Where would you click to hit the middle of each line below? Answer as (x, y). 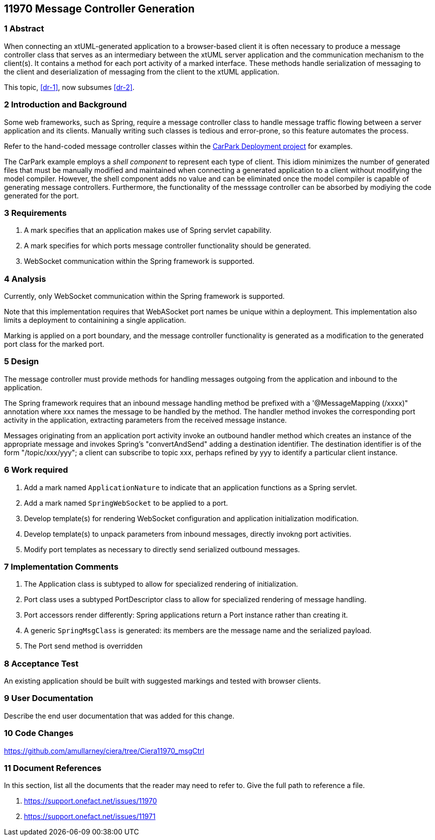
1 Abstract (24, 29)
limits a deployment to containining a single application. (95, 320)
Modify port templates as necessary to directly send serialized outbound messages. (162, 549)
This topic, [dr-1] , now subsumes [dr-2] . (69, 87)
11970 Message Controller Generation (100, 9)
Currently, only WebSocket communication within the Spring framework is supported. (144, 296)
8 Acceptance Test (41, 663)
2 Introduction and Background (66, 105)
